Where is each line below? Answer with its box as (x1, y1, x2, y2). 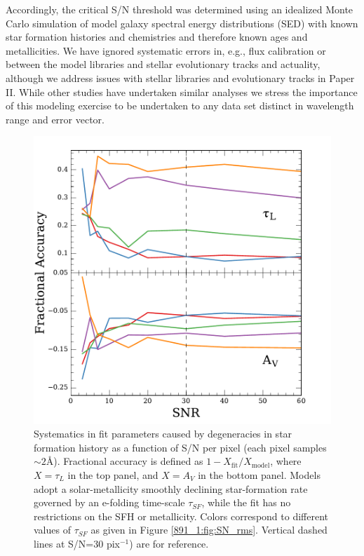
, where (270, 454, 302, 468)
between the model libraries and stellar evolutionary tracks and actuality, (6, 57, 321, 72)
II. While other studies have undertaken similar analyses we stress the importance (6, 84, 358, 99)
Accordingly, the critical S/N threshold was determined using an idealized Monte (6, 2, 353, 16)
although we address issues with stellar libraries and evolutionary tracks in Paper (6, 70, 355, 85)
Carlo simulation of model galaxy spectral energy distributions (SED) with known (6, 15, 358, 30)
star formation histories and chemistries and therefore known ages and (6, 29, 308, 44)
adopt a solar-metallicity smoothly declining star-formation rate (34, 481, 308, 496)
